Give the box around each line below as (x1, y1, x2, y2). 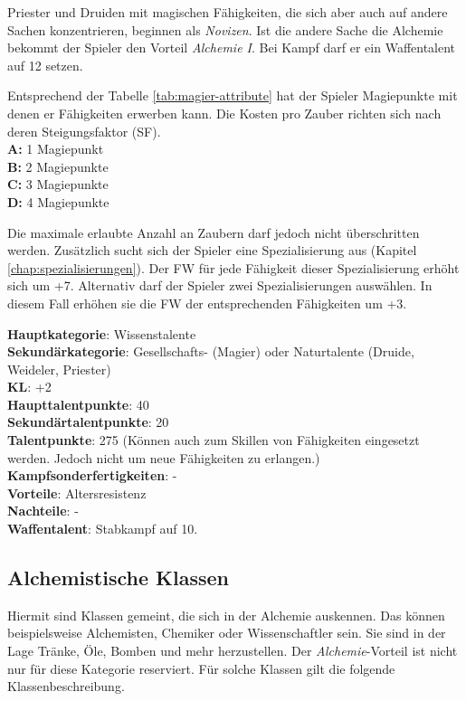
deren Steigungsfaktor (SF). (7, 121, 161, 140)
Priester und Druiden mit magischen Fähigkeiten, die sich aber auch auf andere (7, 3, 448, 21)
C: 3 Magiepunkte (7, 175, 109, 194)
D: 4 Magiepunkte (7, 192, 109, 211)
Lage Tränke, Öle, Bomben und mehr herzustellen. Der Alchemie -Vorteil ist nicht (7, 641, 458, 660)
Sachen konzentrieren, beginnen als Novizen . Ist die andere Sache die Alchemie (7, 20, 443, 39)
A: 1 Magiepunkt (7, 139, 104, 158)
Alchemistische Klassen (7, 564, 229, 592)
